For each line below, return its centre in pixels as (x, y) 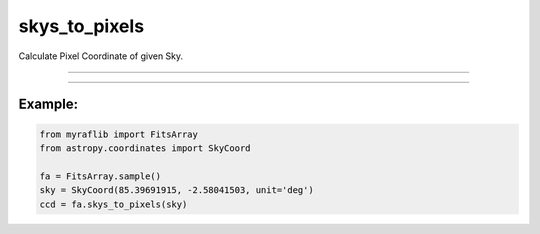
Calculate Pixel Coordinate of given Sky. (101, 56)
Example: (48, 104)
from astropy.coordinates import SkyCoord (145, 148)
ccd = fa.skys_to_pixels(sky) (113, 204)
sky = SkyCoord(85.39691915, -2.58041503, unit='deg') (176, 190)
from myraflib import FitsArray (119, 134)
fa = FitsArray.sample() (100, 176)
